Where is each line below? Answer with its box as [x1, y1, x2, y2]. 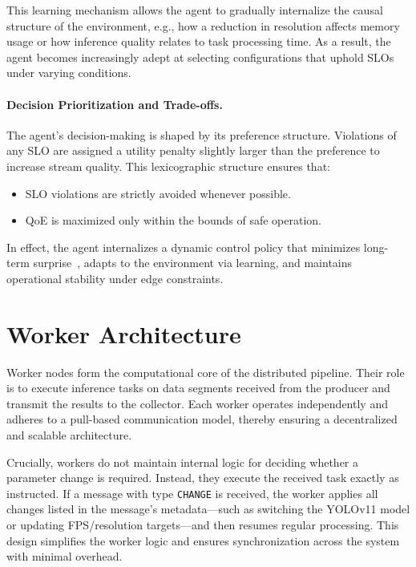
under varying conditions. [6, 64, 131, 81]
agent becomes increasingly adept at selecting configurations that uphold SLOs [6, 48, 394, 65]
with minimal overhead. [6, 548, 123, 565]
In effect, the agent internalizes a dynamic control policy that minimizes [6, 238, 361, 255]
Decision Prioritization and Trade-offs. [6, 95, 223, 112]
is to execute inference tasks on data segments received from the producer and [6, 379, 390, 396]
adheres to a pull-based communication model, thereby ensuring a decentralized [6, 411, 398, 427]
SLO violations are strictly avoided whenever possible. [25, 184, 291, 201]
